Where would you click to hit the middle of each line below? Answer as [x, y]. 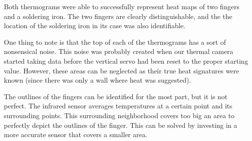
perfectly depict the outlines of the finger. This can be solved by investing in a [121, 125]
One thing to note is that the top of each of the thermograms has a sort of [115, 42]
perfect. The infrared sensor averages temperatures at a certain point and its [118, 106]
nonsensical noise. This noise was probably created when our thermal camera [119, 51]
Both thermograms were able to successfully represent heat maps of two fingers [122, 6]
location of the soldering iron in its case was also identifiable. [95, 26]
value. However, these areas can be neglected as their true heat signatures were [122, 70]
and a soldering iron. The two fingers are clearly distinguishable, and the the [118, 16]
